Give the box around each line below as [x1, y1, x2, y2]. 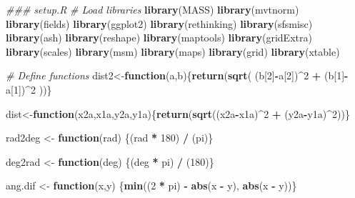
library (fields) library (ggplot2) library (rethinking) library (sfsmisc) [6, 16, 313, 31]
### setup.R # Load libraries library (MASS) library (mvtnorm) [6, 2, 299, 16]
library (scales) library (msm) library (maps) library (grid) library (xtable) [6, 44, 340, 59]
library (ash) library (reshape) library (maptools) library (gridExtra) [6, 30, 312, 45]
